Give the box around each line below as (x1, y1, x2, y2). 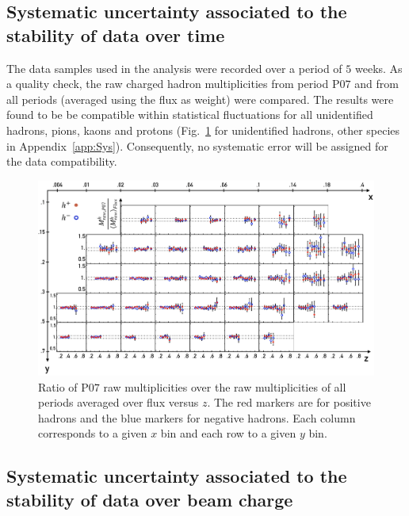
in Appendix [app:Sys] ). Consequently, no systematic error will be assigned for (6, 137, 388, 154)
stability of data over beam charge (6, 487, 293, 511)
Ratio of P (38, 378, 89, 395)
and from (354, 75, 399, 92)
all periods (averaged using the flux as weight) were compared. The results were (6, 90, 394, 107)
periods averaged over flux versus (38, 394, 199, 411)
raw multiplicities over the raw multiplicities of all (103, 378, 346, 395)
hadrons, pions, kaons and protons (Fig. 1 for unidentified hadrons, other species (6, 121, 400, 138)
